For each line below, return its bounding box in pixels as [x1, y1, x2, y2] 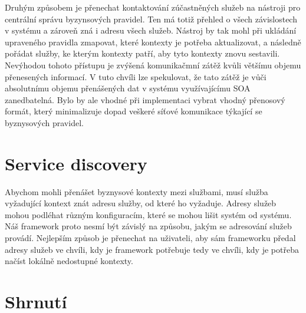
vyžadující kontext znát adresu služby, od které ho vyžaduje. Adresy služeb [5, 197, 277, 209]
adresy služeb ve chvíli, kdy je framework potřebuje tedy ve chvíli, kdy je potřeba [5, 243, 299, 255]
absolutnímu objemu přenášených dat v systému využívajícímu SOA [5, 82, 251, 94]
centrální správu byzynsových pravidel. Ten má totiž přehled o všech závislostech [5, 12, 297, 25]
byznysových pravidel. [5, 116, 84, 129]
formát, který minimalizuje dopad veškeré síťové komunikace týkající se [5, 105, 262, 117]
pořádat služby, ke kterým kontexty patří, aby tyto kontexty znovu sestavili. [5, 47, 280, 60]
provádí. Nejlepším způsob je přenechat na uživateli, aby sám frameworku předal [5, 232, 296, 244]
